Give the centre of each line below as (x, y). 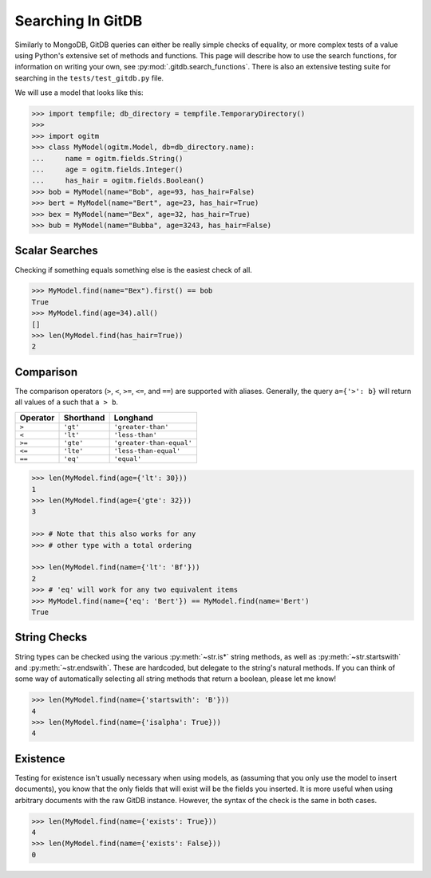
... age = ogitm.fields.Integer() (107, 170)
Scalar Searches (57, 251)
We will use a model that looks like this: (79, 93)
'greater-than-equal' (153, 443)
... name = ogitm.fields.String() (107, 158)
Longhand (133, 417)
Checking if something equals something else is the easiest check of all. (134, 270)
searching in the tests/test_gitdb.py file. (89, 78)
